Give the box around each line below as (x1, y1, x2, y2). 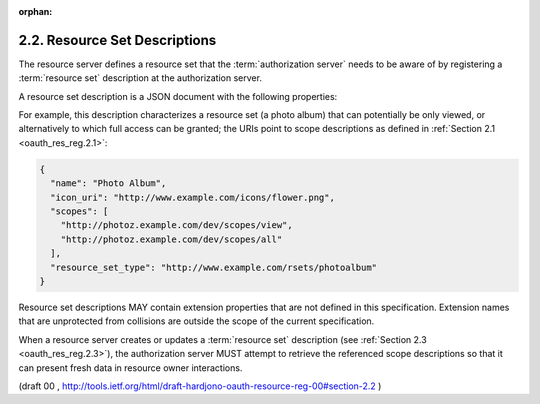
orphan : (18, 6, 53, 17)
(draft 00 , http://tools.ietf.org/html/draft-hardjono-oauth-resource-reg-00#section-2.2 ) (18, 380, 382, 392)
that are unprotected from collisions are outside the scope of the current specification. (18, 315, 375, 327)
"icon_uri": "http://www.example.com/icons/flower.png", (50, 191, 335, 203)
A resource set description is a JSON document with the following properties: (18, 90, 338, 102)
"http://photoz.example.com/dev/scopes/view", (60, 220, 294, 231)
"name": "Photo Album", (50, 178, 167, 189)
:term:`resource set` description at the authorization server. (18, 72, 262, 84)
